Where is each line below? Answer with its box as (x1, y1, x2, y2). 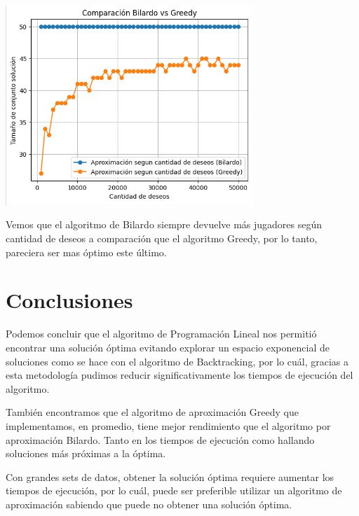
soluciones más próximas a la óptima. (6, 446, 166, 461)
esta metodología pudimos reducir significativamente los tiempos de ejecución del (6, 368, 353, 382)
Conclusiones (6, 286, 133, 314)
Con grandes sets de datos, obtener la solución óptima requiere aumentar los (6, 469, 334, 484)
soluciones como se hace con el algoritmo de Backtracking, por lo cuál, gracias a (6, 354, 349, 368)
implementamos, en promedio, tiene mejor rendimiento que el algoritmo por (6, 418, 331, 433)
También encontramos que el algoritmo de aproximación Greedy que (6, 405, 299, 419)
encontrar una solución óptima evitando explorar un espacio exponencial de (6, 340, 330, 354)
